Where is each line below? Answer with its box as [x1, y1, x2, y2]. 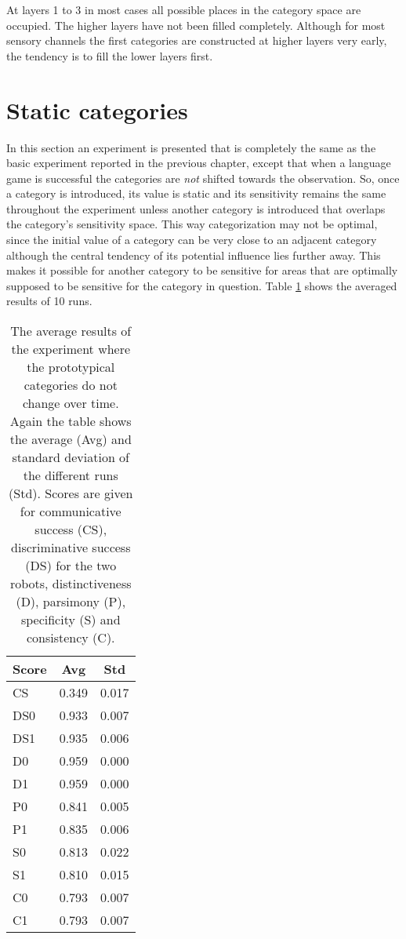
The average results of [10, 322, 132, 340]
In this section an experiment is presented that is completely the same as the [6, 139, 376, 155]
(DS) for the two [25, 556, 117, 575]
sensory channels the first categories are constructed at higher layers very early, [6, 32, 387, 49]
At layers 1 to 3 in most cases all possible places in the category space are [6, 2, 361, 17]
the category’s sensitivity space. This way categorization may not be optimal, [6, 216, 378, 232]
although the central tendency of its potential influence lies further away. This [6, 246, 381, 263]
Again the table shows [9, 412, 132, 431]
